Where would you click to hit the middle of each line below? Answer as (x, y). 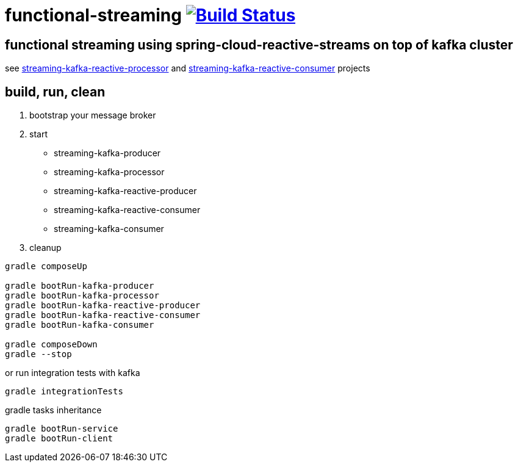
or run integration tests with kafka (73, 373)
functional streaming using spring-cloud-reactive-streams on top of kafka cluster (259, 45)
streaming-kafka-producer (107, 153)
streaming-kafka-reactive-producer (125, 191)
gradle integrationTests (64, 392)
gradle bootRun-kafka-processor (82, 296)
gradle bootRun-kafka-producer (80, 286)
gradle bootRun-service (62, 429)
